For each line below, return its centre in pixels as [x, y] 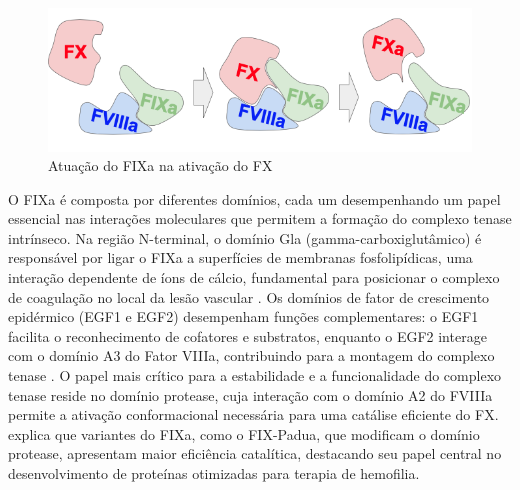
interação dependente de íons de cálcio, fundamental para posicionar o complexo [254, 277]
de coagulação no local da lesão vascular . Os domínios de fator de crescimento [249, 296]
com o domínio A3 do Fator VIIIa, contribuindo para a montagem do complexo [251, 355]
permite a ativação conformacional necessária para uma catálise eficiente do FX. [253, 414]
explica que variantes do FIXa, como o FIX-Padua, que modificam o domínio [244, 433]
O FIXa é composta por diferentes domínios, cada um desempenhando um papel [254, 198]
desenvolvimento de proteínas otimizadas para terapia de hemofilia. [214, 473]
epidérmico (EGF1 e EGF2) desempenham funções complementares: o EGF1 [243, 316]
